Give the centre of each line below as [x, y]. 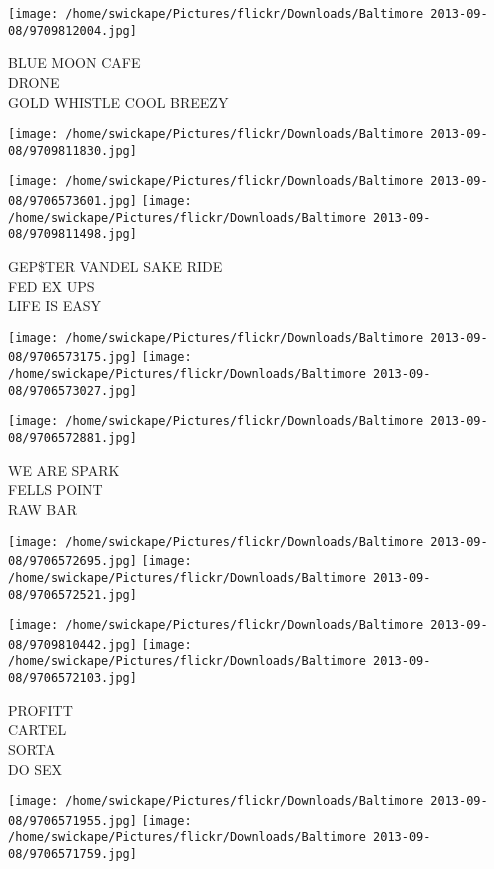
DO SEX [35, 768]
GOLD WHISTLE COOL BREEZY [118, 101]
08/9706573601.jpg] [72, 201]
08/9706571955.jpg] [72, 820]
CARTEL [37, 729]
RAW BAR [43, 508]
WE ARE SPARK [64, 469]
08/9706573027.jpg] [72, 390]
